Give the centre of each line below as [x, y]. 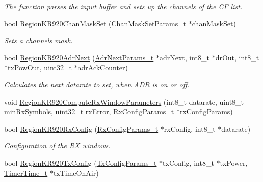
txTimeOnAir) [76, 173]
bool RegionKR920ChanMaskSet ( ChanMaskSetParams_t [95, 23]
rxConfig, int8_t [190, 128]
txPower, [234, 162]
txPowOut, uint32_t [40, 67]
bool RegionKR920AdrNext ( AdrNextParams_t [79, 57]
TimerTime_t [26, 173]
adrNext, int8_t [184, 57]
